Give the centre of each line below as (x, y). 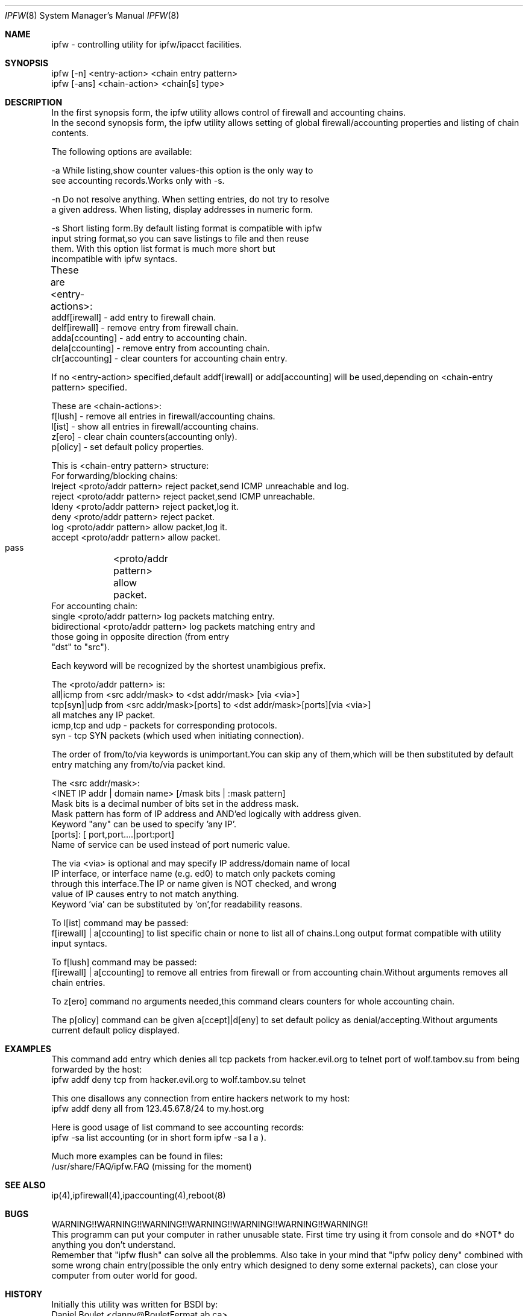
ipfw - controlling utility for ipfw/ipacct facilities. (147, 44)
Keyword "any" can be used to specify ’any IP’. (144, 824)
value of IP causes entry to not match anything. (145, 894)
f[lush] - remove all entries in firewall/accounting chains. (163, 416)
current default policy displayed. (115, 1030)
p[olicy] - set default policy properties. (128, 447)
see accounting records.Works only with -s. (138, 180)
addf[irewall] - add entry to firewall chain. (134, 317)
